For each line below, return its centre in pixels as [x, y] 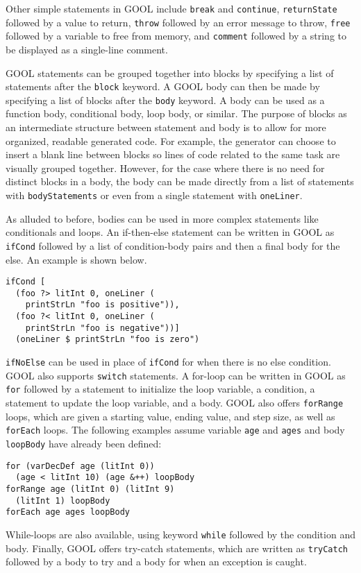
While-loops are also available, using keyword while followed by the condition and [180, 534]
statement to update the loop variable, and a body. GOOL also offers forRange [175, 403]
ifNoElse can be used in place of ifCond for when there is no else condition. [168, 362]
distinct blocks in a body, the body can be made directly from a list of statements [180, 181]
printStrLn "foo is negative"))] [102, 328]
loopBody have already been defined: [84, 443]
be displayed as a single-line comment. [87, 49]
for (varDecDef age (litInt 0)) [80, 466]
